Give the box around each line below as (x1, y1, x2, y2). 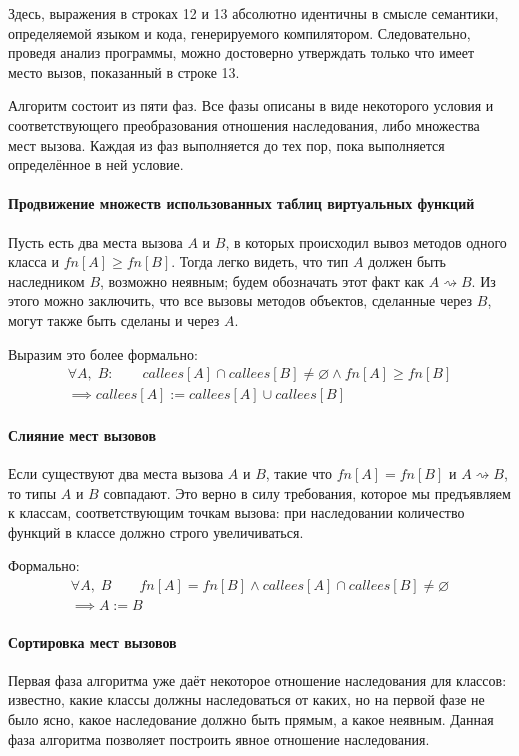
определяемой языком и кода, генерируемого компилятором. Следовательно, (8, 22, 471, 43)
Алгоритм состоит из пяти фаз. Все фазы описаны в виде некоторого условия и (8, 95, 494, 116)
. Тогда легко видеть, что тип (171, 251, 349, 272)
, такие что (265, 462, 332, 483)
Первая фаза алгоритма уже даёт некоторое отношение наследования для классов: (8, 669, 507, 690)
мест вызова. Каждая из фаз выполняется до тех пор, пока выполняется (8, 134, 445, 155)
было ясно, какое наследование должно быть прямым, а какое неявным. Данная (8, 708, 494, 729)
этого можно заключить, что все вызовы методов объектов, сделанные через (8, 290, 473, 311)
